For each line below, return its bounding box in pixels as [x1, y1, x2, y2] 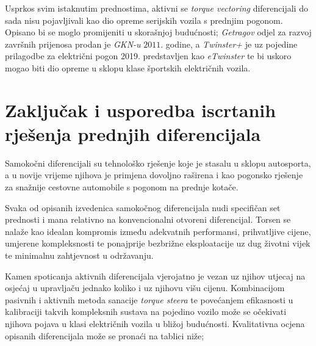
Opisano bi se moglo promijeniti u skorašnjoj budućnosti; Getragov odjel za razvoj [5, 26, 312, 38]
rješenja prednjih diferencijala [5, 121, 261, 146]
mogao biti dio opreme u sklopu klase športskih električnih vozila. [5, 61, 251, 74]
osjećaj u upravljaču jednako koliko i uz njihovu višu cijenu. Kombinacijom [5, 281, 285, 294]
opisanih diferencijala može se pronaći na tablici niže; [5, 329, 204, 342]
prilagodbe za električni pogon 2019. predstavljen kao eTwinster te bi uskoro [5, 49, 292, 62]
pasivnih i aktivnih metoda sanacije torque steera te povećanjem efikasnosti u [5, 293, 293, 306]
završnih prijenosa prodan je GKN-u [5, 37, 141, 50]
